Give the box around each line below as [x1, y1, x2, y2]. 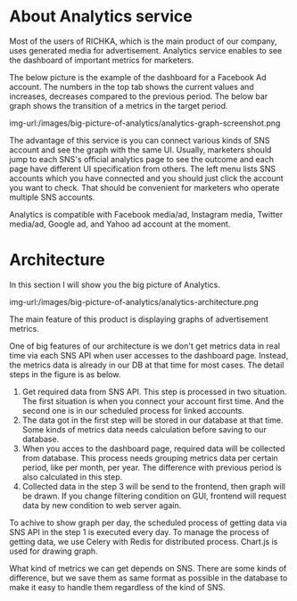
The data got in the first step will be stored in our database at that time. [21, 415, 284, 425]
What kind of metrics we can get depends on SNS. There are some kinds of [9, 563, 287, 573]
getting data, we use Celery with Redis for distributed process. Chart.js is [9, 536, 278, 547]
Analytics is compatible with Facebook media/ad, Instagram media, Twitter [9, 209, 284, 219]
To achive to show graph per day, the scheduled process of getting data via [9, 517, 287, 528]
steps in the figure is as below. [9, 368, 121, 380]
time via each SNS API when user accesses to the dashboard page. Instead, [9, 350, 289, 360]
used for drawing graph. [9, 546, 98, 556]
